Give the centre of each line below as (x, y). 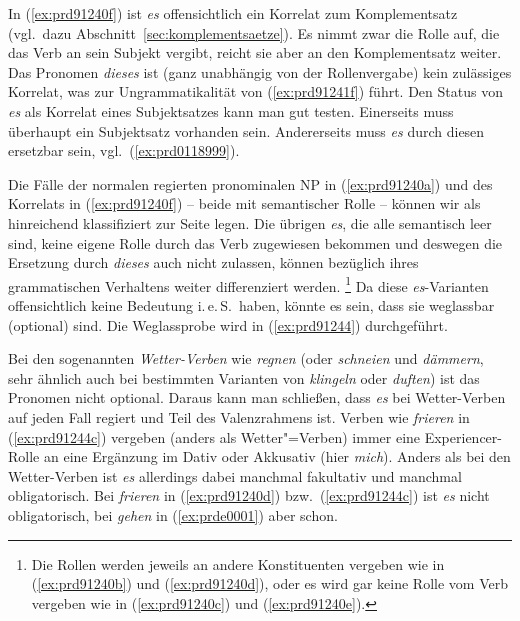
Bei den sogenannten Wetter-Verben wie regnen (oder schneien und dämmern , (246, 358)
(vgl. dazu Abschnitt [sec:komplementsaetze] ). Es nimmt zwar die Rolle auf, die (254, 32)
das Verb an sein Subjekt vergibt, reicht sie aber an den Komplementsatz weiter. (255, 52)
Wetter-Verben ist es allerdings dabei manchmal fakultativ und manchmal (235, 475)
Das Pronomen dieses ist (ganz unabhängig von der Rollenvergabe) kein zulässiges (260, 71)
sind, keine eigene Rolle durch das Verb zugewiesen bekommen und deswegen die (255, 242)
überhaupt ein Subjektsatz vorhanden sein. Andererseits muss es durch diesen (246, 130)
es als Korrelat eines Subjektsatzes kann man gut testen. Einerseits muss (231, 110)
